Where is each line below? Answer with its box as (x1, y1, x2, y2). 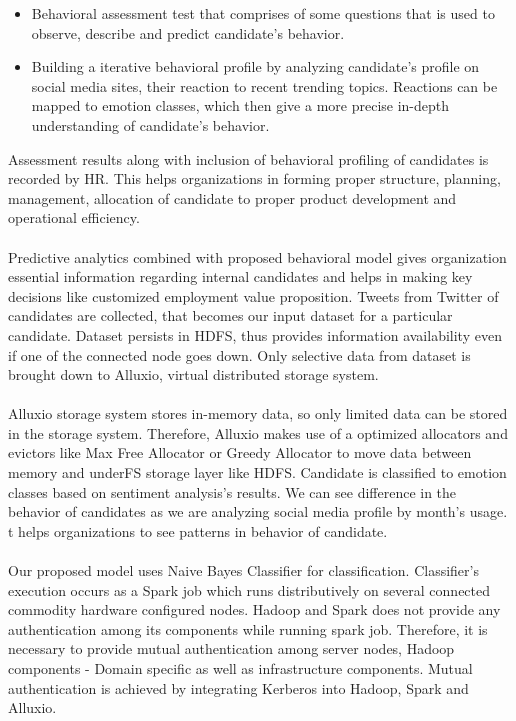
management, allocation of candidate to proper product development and (8, 187, 457, 208)
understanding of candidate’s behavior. (31, 114, 270, 135)
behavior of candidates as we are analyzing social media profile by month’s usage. (8, 501, 508, 522)
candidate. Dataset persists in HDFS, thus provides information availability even (8, 324, 502, 345)
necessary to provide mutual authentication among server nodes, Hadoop (8, 638, 455, 659)
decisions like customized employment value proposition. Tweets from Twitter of (8, 285, 499, 306)
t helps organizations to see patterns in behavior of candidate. (8, 520, 388, 541)
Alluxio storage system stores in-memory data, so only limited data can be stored (8, 403, 508, 424)
